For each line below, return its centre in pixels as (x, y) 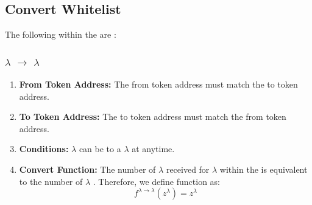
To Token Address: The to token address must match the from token (153, 116)
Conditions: (44, 149)
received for (188, 169)
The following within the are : (61, 34)
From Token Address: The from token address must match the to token (158, 84)
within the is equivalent (264, 169)
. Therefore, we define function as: (156, 181)
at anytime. (153, 149)
